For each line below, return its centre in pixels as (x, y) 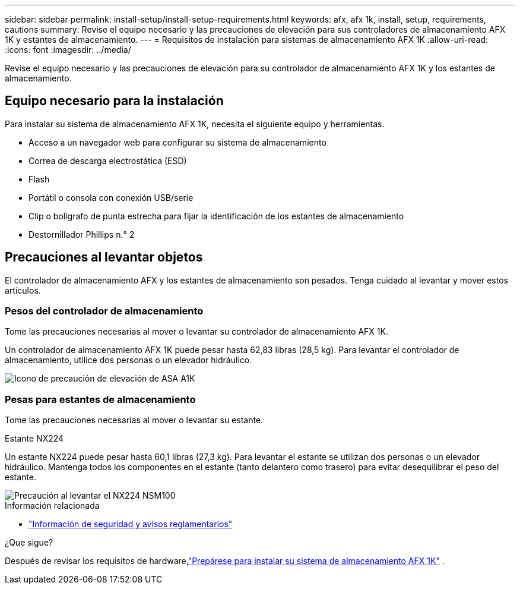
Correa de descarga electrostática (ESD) (108, 160)
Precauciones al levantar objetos (104, 257)
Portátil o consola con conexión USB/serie (111, 197)
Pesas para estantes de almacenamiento (100, 399)
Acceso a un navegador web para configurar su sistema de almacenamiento (177, 142)
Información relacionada (52, 506)
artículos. (23, 290)
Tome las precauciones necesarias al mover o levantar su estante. (134, 420)
